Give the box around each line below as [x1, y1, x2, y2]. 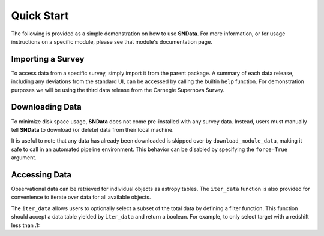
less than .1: [11, 222, 40, 229]
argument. [11, 154, 37, 161]
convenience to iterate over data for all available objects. [11, 193, 151, 201]
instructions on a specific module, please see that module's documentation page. [11, 38, 212, 45]
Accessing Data [11, 170, 72, 180]
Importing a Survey [11, 54, 85, 64]
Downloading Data [11, 102, 82, 112]
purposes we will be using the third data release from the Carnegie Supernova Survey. [11, 86, 225, 93]
